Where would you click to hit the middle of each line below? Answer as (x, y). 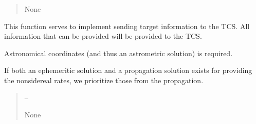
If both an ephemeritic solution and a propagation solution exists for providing (128, 70)
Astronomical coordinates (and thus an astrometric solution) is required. (118, 53)
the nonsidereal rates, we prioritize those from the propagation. (104, 80)
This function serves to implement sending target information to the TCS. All (127, 26)
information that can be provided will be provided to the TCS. (103, 36)
